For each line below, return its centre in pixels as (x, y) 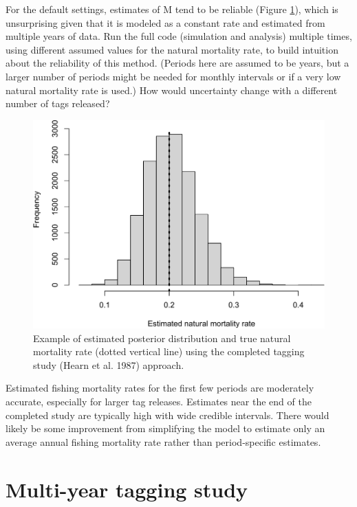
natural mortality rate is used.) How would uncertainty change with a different (172, 90)
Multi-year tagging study (127, 489)
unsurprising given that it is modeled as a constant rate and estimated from (165, 22)
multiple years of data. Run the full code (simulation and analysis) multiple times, (179, 36)
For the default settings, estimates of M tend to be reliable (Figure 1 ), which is (172, 9)
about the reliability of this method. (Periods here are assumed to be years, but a (177, 63)
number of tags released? (58, 103)
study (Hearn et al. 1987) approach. (109, 364)
